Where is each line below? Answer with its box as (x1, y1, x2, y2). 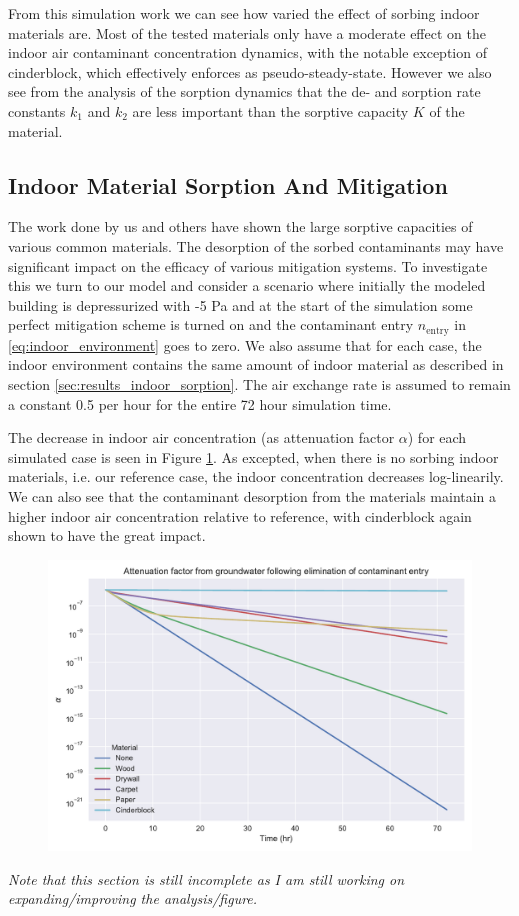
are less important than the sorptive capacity (132, 100, 409, 121)
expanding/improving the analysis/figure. (8, 888, 258, 909)
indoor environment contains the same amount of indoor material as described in (8, 354, 504, 375)
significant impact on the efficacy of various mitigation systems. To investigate (8, 255, 488, 276)
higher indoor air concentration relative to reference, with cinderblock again (8, 505, 472, 526)
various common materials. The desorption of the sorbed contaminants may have (8, 235, 504, 256)
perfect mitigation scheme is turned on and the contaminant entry (8, 314, 414, 335)
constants (8, 100, 66, 121)
